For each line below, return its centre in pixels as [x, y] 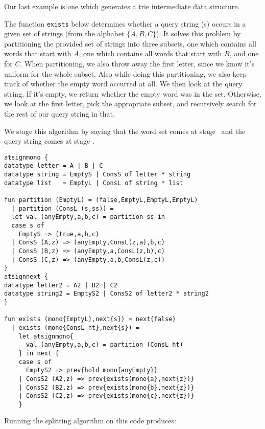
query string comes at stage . [49, 141]
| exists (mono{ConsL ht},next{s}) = [75, 328]
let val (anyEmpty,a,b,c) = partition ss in [88, 217]
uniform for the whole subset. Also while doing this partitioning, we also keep [125, 73]
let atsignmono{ [46, 336]
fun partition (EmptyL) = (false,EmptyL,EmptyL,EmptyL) [101, 200]
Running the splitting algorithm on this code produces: [90, 421]
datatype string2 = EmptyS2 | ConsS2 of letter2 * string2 [106, 294]
